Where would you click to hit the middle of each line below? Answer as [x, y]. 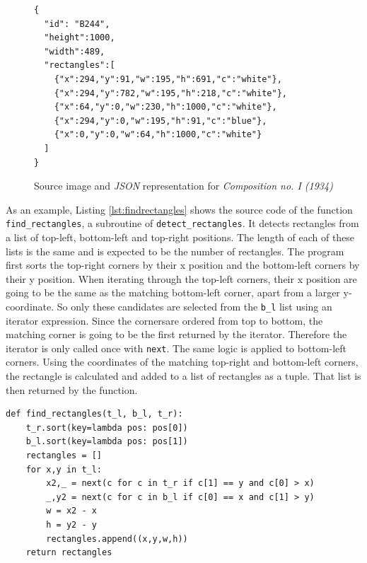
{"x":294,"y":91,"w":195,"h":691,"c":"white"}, [168, 79]
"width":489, [75, 51]
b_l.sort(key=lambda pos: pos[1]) [107, 442]
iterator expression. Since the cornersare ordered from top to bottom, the [164, 320]
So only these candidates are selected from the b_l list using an [194, 306]
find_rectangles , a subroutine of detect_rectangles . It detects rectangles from [182, 223]
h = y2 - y [71, 524]
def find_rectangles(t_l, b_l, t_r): [94, 414]
